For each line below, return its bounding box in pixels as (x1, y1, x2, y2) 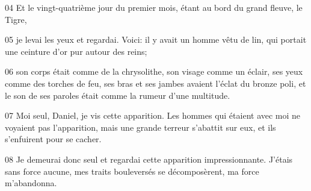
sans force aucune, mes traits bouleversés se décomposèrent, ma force (5, 164, 259, 177)
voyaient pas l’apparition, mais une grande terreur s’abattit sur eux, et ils (5, 121, 276, 133)
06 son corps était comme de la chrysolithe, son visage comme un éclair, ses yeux (5, 65, 303, 78)
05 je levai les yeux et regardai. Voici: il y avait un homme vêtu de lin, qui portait (5, 33, 307, 46)
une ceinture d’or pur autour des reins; (5, 45, 147, 57)
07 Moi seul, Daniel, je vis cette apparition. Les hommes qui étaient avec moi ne (5, 109, 301, 122)
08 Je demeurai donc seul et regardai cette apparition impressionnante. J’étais (5, 152, 293, 165)
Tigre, (5, 13, 27, 25)
